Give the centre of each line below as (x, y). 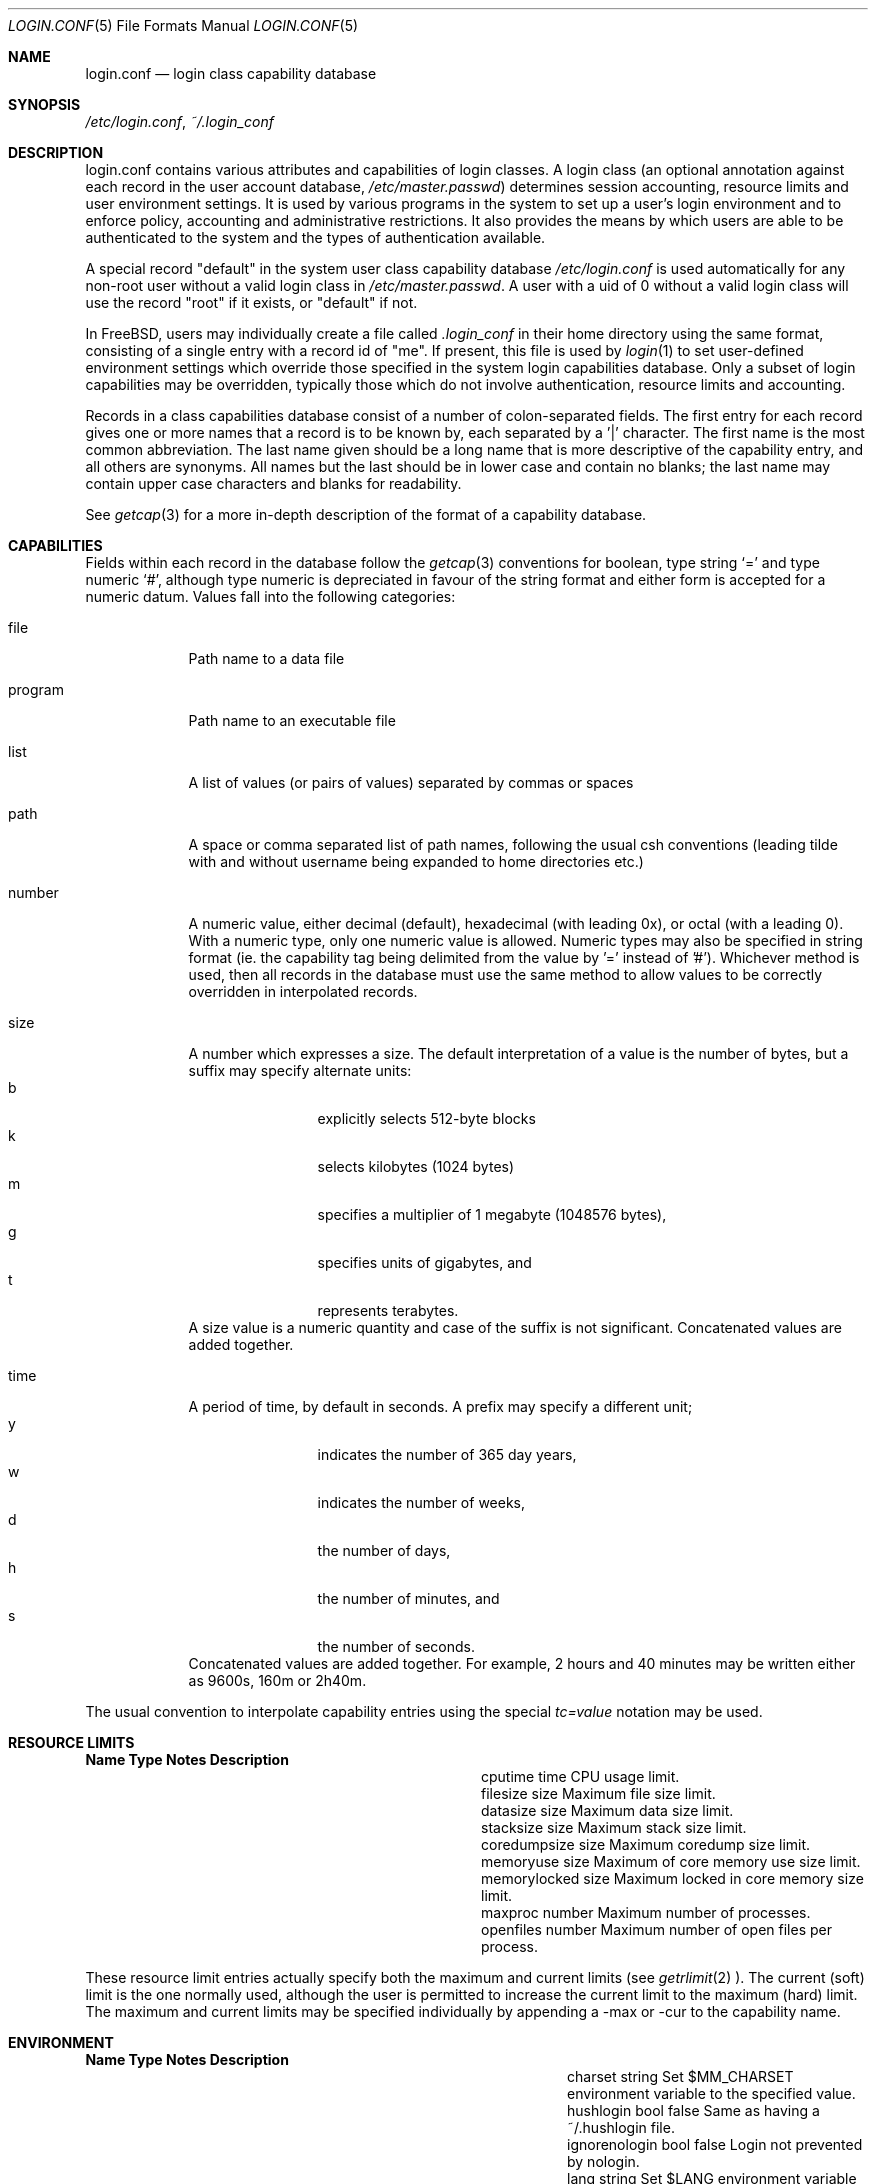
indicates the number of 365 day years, (447, 1454)
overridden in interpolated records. (303, 991)
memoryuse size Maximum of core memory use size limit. (671, 1861)
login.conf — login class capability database (231, 73)
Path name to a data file (266, 658)
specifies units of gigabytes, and (424, 1262)
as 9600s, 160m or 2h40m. (277, 1680)
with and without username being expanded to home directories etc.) (416, 861)
